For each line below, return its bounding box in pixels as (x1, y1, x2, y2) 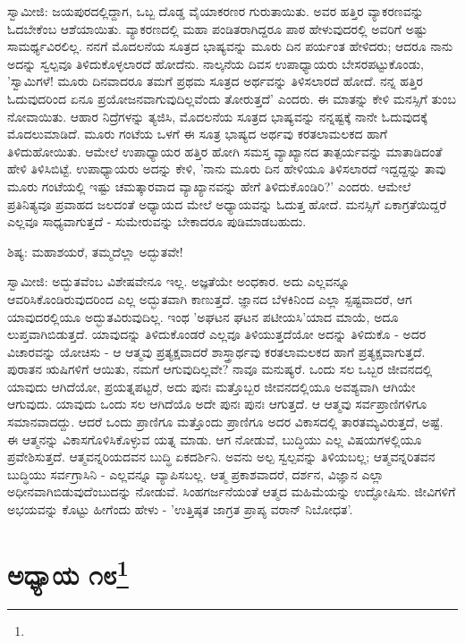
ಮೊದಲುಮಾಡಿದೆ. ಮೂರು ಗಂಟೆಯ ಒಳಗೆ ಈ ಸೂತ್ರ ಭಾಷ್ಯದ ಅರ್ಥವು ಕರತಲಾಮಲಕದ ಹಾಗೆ (7, 124, 387, 143)
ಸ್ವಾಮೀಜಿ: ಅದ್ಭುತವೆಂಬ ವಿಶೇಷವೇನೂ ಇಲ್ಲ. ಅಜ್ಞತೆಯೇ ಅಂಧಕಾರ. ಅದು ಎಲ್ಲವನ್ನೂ (7, 272, 351, 291)
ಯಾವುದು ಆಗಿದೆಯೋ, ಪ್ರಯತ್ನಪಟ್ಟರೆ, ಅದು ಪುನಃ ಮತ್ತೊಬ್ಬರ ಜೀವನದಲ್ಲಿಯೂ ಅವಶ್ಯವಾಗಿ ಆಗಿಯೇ (7, 376, 416, 395)
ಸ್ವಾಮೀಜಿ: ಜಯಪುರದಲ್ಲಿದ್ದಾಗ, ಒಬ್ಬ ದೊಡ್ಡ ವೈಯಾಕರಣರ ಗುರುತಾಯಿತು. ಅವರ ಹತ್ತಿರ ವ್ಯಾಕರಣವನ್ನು (7, 2, 424, 20)
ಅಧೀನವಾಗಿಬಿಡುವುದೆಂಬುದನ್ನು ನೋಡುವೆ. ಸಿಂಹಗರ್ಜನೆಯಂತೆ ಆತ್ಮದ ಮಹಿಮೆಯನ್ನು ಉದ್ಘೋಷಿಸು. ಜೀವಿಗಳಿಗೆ (7, 482, 456, 501)
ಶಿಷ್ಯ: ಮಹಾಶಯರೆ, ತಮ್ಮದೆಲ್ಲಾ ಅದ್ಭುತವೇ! (7, 241, 183, 260)
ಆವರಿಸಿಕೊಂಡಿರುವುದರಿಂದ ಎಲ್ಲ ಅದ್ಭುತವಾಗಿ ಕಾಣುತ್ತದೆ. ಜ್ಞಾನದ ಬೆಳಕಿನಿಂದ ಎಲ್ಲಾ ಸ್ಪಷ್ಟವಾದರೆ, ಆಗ (7, 289, 412, 308)
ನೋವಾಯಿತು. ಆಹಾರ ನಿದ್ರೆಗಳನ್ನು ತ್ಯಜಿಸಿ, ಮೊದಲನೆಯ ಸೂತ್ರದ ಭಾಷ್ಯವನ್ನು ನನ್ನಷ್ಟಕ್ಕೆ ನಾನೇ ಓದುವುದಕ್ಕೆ (7, 106, 427, 125)
